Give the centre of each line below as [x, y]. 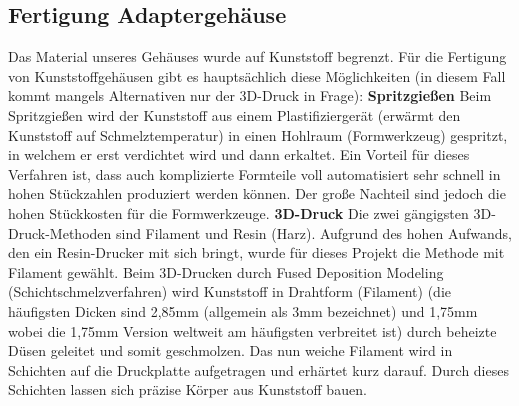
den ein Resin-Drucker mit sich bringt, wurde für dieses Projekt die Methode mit [256, 252]
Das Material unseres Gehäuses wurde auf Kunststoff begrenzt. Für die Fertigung [257, 56]
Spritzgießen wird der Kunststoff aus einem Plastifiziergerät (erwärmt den [234, 114]
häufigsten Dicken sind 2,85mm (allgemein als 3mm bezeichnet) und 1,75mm [243, 310]
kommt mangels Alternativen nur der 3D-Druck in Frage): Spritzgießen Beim [250, 95]
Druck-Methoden [60, 232]
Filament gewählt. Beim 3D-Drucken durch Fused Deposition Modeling [226, 271]
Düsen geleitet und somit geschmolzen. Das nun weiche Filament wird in [230, 350]
